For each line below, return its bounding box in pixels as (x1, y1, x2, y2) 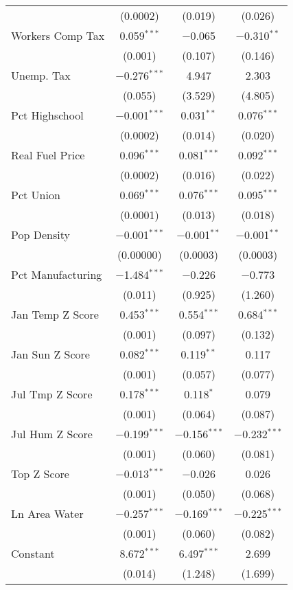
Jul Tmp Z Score (11, 386, 93, 402)
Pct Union (11, 187, 60, 203)
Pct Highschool (11, 107, 84, 123)
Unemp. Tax (11, 67, 71, 83)
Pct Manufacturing (11, 266, 102, 282)
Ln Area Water (11, 506, 84, 521)
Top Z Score (11, 466, 69, 481)
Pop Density (11, 227, 70, 242)
